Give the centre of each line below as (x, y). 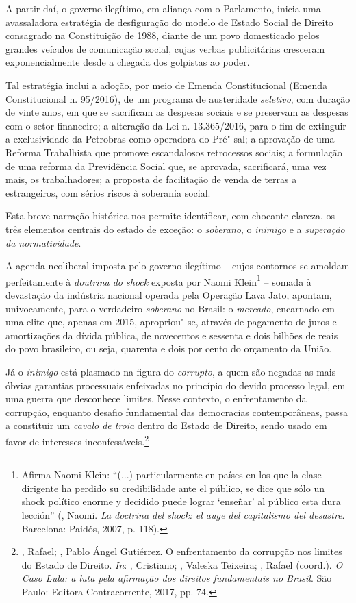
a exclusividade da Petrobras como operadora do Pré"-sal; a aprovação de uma (170, 139)
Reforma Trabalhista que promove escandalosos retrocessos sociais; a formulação (174, 152)
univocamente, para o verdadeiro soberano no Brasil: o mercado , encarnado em (170, 308)
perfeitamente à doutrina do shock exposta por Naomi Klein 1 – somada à (158, 280)
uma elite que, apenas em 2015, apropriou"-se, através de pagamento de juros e (171, 322)
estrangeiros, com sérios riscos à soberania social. (108, 192)
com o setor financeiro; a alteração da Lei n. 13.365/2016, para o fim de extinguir (176, 125)
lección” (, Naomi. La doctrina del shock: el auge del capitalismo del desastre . (183, 514)
